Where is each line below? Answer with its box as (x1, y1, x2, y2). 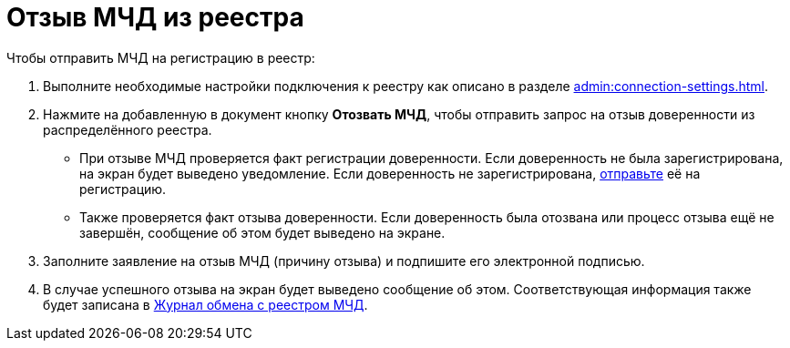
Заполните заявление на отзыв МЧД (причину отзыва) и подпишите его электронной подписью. (43, 252, 645, 269)
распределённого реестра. (43, 121, 212, 138)
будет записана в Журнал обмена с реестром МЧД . (43, 296, 368, 312)
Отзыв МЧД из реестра (6, 2, 304, 33)
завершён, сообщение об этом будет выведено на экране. (79, 224, 446, 241)
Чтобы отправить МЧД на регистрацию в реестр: (6, 49, 315, 66)
